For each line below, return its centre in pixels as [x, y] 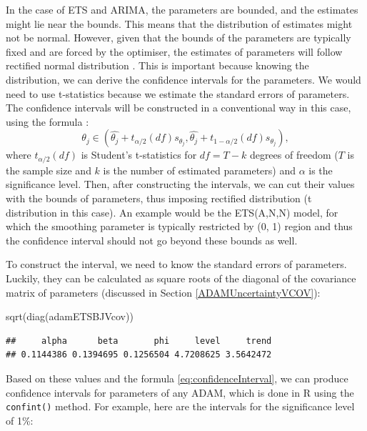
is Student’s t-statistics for [139, 155]
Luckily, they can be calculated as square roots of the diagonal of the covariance [181, 278]
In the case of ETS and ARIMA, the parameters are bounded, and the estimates [182, 9]
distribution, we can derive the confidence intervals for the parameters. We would [183, 79]
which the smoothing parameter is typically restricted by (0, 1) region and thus [179, 226]
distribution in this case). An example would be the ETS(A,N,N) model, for [172, 212]
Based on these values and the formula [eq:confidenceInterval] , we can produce [177, 378]
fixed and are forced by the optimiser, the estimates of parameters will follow [174, 51]
